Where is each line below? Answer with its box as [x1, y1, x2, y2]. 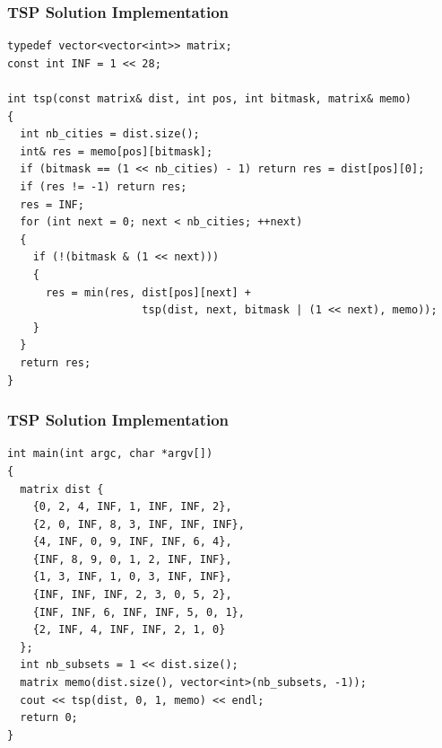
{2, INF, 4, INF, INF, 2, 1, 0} [32, 623, 226, 637]
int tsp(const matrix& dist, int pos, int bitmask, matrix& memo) [7, 92, 412, 105]
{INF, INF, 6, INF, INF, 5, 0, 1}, [32, 605, 245, 619]
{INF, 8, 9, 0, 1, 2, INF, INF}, [32, 552, 232, 566]
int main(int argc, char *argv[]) [7, 447, 213, 461]
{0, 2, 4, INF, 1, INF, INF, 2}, [32, 500, 232, 514]
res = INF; [20, 198, 84, 211]
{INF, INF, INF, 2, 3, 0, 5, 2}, [32, 588, 232, 602]
